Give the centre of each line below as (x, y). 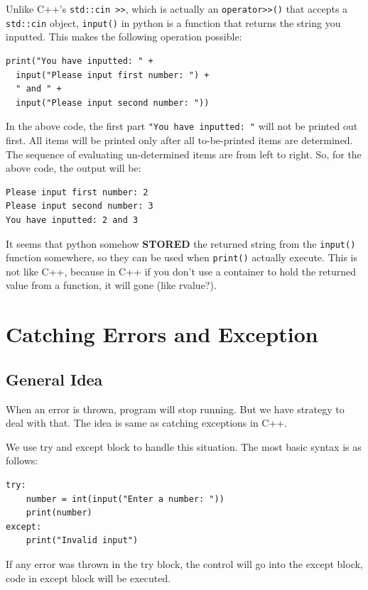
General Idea (54, 379)
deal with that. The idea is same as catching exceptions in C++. (147, 423)
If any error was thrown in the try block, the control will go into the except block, (184, 563)
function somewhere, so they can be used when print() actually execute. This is (182, 257)
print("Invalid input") (82, 541)
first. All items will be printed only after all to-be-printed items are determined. (179, 140)
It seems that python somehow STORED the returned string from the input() (181, 243)
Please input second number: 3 (80, 206)
